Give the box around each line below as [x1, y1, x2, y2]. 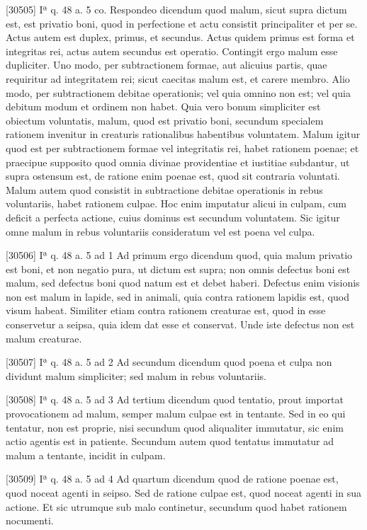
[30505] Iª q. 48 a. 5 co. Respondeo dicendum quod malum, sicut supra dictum [6, 2, 347, 16]
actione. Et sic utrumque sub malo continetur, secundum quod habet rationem [6, 499, 347, 514]
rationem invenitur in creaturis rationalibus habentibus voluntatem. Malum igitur [6, 127, 361, 142]
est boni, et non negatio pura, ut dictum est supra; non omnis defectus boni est [6, 261, 351, 276]
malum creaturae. [6, 330, 82, 345]
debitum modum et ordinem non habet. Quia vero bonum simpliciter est [6, 99, 321, 114]
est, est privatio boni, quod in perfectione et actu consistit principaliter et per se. [6, 16, 358, 30]
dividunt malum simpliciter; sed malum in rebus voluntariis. [6, 368, 266, 383]
